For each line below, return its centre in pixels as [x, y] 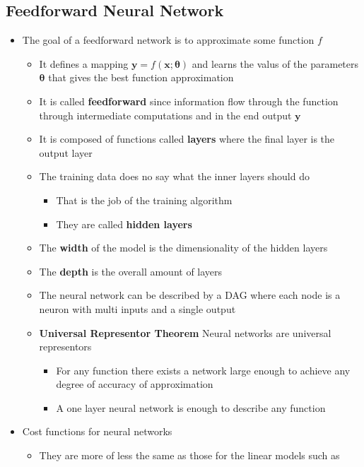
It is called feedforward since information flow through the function [189, 101]
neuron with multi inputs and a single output [137, 308]
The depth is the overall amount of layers [131, 271]
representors [65, 347]
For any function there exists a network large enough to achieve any [203, 370]
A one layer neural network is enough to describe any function [191, 407]
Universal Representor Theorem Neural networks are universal [185, 332]
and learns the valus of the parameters [275, 63]
